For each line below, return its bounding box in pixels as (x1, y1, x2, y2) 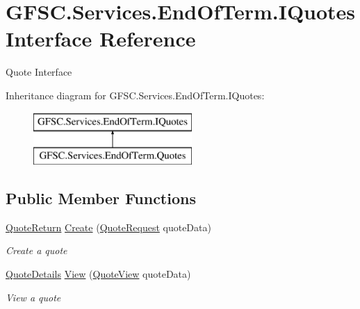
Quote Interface (6, 65, 72, 79)
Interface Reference (6, 24, 196, 53)
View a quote (6, 290, 61, 304)
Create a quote (6, 243, 67, 258)
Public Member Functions (6, 187, 196, 209)
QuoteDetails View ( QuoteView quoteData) (6, 267, 191, 281)
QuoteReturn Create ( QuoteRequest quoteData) (6, 219, 211, 234)
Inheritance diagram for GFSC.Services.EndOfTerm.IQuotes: (6, 87, 265, 102)
